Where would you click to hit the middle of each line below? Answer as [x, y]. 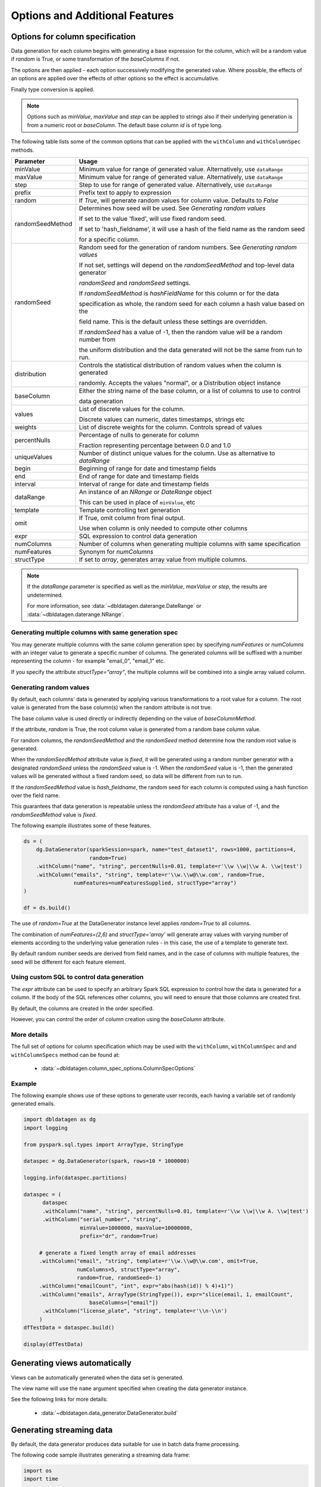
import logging [45, 1128]
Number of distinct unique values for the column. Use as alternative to [177, 453]
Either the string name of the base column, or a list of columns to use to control [190, 391]
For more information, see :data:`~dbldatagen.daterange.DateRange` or [114, 606]
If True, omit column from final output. [132, 517]
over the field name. [36, 795]
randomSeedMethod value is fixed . [54, 814]
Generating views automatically [71, 1363]
